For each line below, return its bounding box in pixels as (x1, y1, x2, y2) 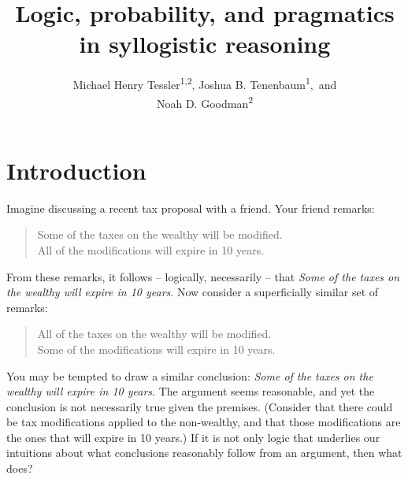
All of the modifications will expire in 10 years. (37, 241, 265, 258)
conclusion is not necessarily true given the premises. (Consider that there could (6, 398, 393, 414)
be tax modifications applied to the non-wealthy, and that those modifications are (6, 414, 401, 430)
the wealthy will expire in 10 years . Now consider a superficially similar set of (6, 284, 379, 300)
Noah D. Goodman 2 (156, 92, 254, 111)
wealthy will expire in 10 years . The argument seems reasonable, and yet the (6, 383, 375, 399)
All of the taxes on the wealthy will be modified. (37, 325, 272, 342)
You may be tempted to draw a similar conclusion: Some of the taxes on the (6, 367, 373, 384)
